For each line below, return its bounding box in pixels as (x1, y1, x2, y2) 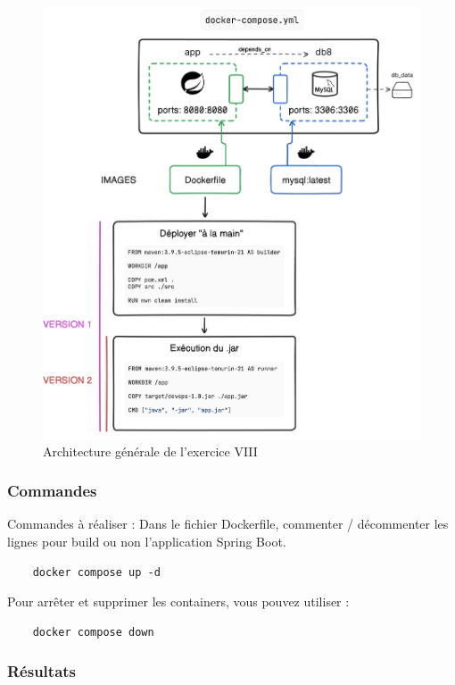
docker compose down (32, 625, 154, 639)
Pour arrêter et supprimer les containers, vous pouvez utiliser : (7, 592, 350, 611)
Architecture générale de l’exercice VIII (43, 441, 258, 460)
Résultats (7, 660, 77, 682)
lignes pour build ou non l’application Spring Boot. (7, 531, 286, 550)
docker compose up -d (32, 565, 161, 579)
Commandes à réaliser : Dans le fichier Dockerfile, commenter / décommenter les (7, 514, 449, 533)
